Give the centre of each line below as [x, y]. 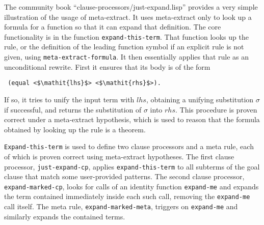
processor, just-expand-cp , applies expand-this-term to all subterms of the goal [132, 166]
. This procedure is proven [216, 109]
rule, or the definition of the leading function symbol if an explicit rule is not [124, 47]
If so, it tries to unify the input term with [69, 99]
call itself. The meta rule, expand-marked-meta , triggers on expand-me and [121, 206]
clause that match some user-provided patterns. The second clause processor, [124, 176]
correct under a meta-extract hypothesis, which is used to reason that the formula [132, 119]
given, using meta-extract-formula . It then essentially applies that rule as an [127, 57]
